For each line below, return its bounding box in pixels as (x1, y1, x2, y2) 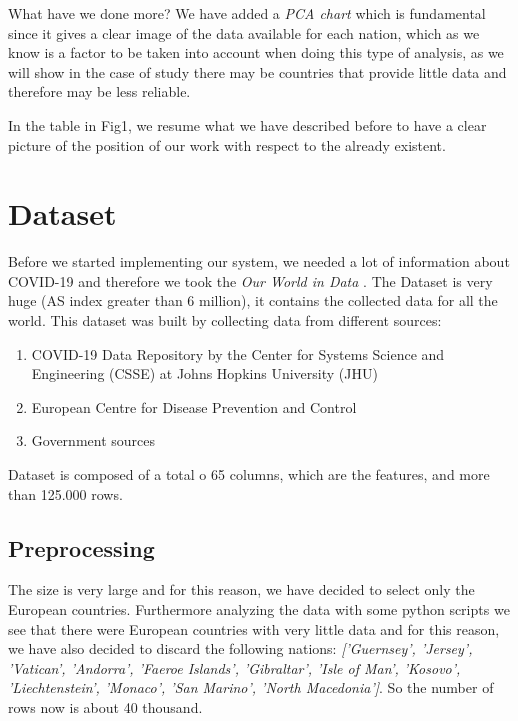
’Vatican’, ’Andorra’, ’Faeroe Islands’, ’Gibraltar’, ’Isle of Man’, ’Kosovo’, (8, 657, 461, 678)
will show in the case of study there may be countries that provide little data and (8, 61, 507, 82)
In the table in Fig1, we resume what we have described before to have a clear (8, 114, 487, 135)
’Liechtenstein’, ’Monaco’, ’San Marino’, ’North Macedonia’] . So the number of (8, 677, 494, 698)
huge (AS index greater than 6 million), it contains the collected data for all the (8, 290, 498, 311)
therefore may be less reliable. (8, 81, 191, 102)
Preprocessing (8, 532, 155, 563)
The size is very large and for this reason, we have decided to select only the (8, 579, 475, 600)
